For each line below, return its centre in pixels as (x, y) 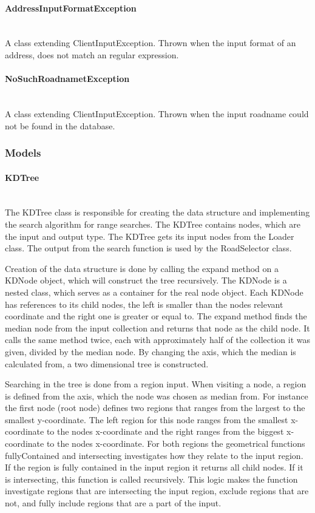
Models (23, 153)
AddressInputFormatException (71, 8)
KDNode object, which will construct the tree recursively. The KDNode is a (146, 280)
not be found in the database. (60, 125)
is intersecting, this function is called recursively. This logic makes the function (151, 479)
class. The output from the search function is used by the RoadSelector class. (148, 248)
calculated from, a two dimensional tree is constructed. (107, 363)
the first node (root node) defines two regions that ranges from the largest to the (155, 408)
